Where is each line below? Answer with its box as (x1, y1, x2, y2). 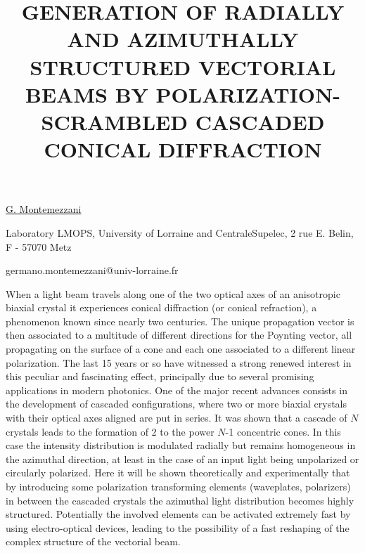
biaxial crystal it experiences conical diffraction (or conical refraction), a (6, 300, 317, 315)
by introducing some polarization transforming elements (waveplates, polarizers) (6, 479, 351, 493)
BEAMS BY (25, 79, 148, 108)
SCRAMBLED (41, 107, 188, 136)
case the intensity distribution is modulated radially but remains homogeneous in (6, 438, 356, 453)
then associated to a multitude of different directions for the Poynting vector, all (6, 327, 352, 342)
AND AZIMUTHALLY (67, 25, 299, 53)
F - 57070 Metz (6, 239, 72, 254)
